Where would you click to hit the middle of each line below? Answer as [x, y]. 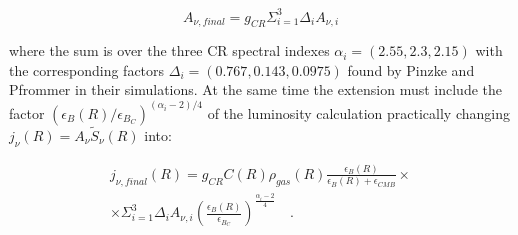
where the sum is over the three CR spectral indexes [169, 50]
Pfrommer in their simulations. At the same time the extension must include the [255, 89]
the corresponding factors [87, 69]
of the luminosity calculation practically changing [358, 112]
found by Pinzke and [411, 69]
